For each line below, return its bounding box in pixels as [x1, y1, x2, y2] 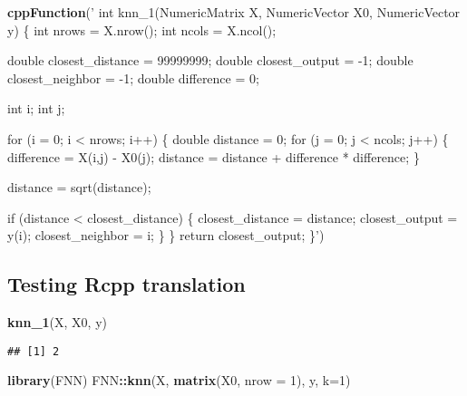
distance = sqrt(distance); [7, 178, 151, 197]
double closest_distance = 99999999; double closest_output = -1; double [7, 51, 413, 70]
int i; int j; [7, 99, 65, 118]
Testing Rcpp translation [7, 270, 246, 298]
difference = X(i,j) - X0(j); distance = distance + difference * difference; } [7, 147, 420, 166]
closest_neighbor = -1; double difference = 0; [7, 68, 259, 87]
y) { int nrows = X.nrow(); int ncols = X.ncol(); [7, 20, 277, 39]
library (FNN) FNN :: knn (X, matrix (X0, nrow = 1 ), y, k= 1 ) [7, 371, 351, 390]
